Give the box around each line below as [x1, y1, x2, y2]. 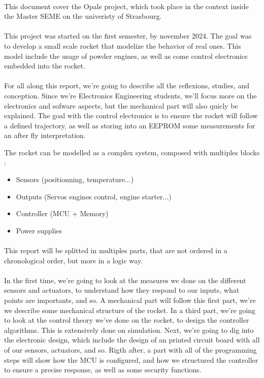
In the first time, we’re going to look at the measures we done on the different [4, 274, 246, 285]
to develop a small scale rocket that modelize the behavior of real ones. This [4, 40, 241, 51]
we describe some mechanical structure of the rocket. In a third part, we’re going [4, 304, 256, 315]
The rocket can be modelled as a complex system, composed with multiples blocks [4, 147, 260, 157]
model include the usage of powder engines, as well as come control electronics [4, 50, 248, 61]
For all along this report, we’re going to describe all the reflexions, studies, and [4, 80, 250, 91]
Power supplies [16, 225, 62, 235]
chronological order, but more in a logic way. [4, 255, 143, 265]
